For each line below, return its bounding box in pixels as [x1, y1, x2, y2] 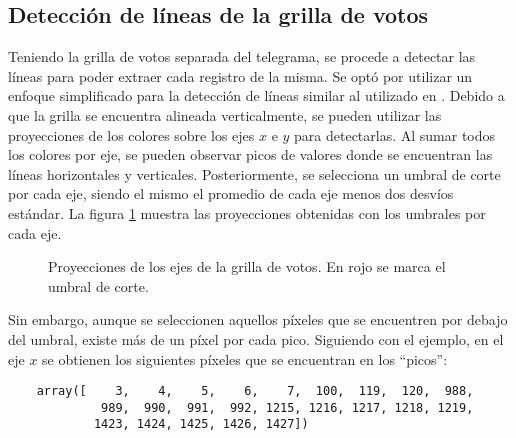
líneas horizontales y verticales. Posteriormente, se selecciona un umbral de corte [8, 163, 501, 184]
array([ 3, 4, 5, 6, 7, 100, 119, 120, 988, [36, 384, 474, 399]
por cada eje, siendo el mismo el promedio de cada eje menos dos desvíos [8, 183, 454, 204]
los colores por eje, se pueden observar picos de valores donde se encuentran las [8, 144, 493, 165]
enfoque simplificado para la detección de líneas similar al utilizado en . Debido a [8, 85, 505, 106]
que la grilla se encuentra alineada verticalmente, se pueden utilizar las [8, 104, 442, 125]
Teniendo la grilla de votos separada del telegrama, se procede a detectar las [8, 46, 476, 67]
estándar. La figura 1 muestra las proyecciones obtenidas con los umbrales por [8, 202, 486, 223]
